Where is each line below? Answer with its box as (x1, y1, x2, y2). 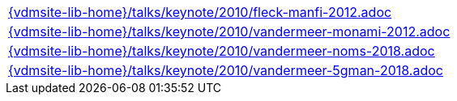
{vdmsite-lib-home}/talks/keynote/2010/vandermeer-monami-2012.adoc (8, 23, 451, 40)
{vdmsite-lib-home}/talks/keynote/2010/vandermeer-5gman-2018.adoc (8, 62, 443, 78)
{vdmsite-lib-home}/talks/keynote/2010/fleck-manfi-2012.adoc (8, 4, 392, 20)
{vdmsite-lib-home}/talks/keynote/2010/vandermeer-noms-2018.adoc (8, 43, 435, 59)
